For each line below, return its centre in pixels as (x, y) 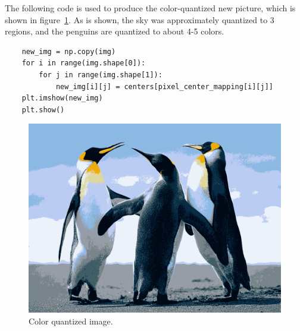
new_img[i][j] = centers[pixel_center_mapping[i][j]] (165, 86)
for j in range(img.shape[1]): (101, 75)
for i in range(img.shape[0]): (84, 63)
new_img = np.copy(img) (69, 51)
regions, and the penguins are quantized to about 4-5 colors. (115, 31)
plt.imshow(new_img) (62, 98)
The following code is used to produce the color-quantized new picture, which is (150, 8)
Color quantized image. (71, 321)
